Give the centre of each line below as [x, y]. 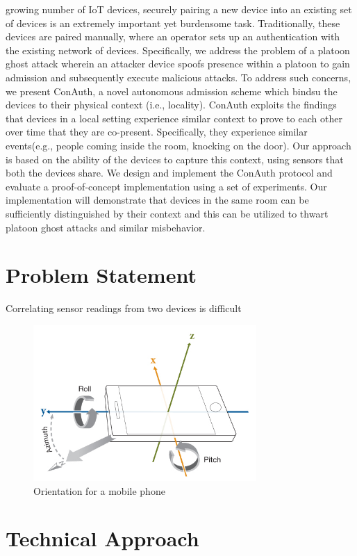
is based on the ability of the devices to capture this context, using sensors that [175, 159]
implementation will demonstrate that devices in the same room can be [157, 200]
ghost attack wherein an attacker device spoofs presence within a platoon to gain [178, 64]
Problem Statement [101, 275]
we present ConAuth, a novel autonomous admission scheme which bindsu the [172, 91]
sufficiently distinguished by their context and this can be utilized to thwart [167, 213]
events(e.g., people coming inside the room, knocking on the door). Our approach [178, 145]
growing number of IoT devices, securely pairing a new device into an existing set [179, 9]
